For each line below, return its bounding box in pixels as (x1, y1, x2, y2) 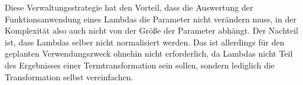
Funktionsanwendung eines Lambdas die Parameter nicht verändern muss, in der (5, 12, 297, 25)
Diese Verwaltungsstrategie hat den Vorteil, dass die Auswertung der (5, 1, 253, 13)
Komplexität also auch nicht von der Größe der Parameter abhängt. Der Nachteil (5, 24, 299, 37)
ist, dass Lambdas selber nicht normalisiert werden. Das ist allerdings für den (5, 35, 285, 48)
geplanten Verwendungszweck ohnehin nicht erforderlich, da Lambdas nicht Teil (5, 47, 293, 60)
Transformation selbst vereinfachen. (5, 70, 133, 83)
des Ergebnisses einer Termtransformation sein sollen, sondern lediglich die (5, 58, 275, 71)
